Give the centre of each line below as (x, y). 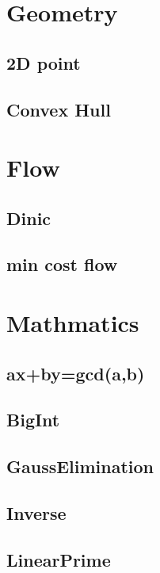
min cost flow (62, 264)
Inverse (36, 512)
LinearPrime (59, 559)
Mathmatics (73, 323)
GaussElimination (80, 466)
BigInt (33, 420)
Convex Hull (59, 109)
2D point (44, 62)
